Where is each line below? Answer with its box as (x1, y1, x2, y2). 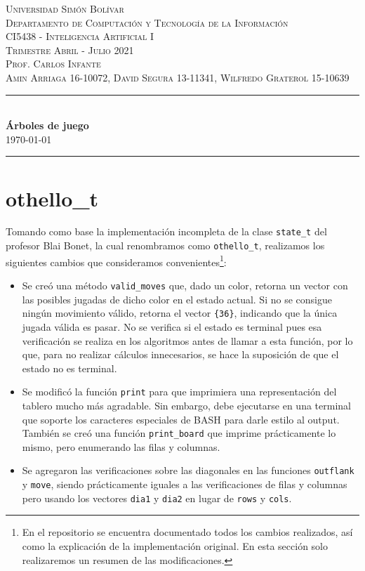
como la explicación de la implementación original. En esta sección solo (22, 538, 328, 553)
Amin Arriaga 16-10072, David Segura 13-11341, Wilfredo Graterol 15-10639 (6, 70, 350, 84)
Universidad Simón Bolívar (6, 1, 124, 15)
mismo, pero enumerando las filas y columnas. (22, 439, 220, 454)
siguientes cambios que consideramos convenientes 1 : (6, 252, 227, 269)
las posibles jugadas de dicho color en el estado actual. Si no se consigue (22, 291, 332, 306)
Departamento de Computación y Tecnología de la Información (6, 15, 288, 29)
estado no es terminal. (22, 360, 117, 375)
